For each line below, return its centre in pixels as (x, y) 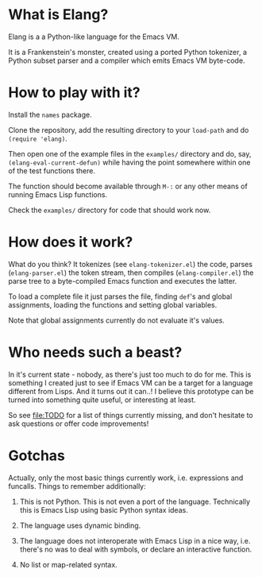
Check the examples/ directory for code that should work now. (110, 210)
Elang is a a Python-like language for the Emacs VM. (94, 37)
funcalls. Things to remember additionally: (77, 486)
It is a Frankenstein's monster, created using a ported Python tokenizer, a (128, 52)
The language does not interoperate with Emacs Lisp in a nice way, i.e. (135, 540)
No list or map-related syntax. (68, 564)
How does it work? (71, 242)
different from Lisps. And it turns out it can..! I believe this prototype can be (131, 391)
